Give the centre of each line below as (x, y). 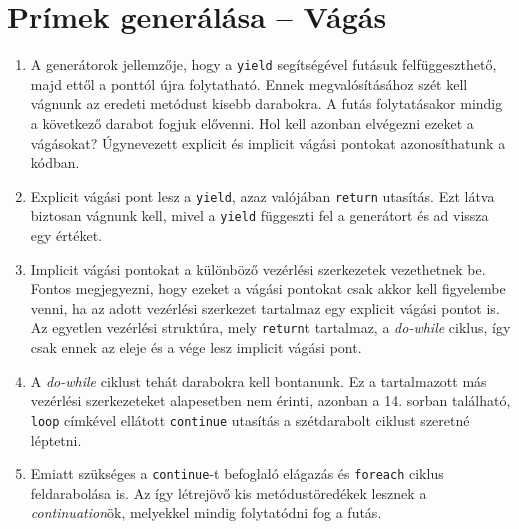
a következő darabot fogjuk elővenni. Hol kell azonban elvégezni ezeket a (252, 122)
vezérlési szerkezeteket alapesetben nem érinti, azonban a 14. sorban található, (270, 400)
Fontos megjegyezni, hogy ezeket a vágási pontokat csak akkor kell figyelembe (268, 288)
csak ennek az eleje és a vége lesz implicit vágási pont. (196, 347)
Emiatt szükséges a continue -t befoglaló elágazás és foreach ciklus (237, 473)
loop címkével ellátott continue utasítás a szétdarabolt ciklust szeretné (250, 419)
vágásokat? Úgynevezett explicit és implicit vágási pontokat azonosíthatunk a (268, 142)
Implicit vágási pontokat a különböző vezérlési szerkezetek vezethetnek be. (258, 268)
